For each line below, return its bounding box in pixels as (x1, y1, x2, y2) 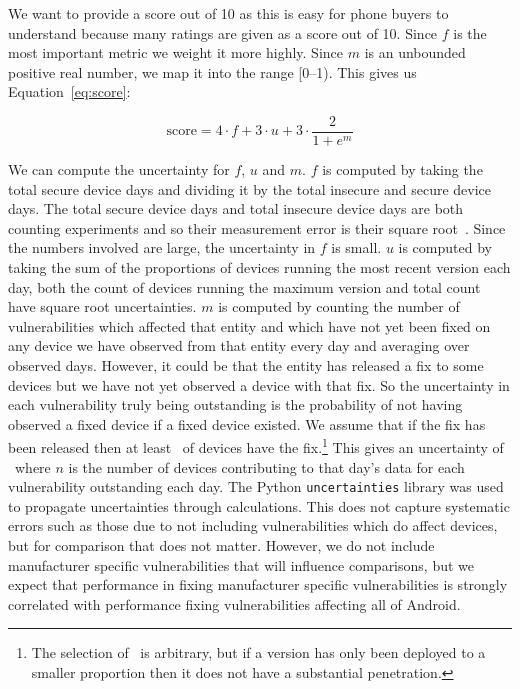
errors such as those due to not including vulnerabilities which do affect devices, (8, 515, 498, 536)
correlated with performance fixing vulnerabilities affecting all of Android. (8, 593, 461, 614)
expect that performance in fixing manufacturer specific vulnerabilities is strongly (8, 574, 508, 595)
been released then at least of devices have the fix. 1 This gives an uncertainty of (8, 434, 504, 457)
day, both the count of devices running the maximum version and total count (8, 276, 481, 297)
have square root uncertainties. (8, 296, 197, 317)
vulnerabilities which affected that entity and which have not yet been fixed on (8, 315, 491, 336)
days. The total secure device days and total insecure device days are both (8, 198, 464, 219)
